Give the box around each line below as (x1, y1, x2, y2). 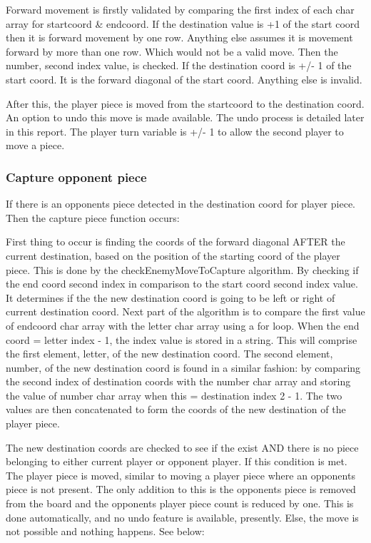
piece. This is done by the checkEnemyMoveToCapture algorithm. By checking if (6, 262, 359, 277)
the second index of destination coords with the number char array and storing (6, 374, 351, 389)
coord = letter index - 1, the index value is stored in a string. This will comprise (6, 332, 357, 347)
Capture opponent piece (6, 168, 147, 186)
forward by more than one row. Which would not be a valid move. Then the (6, 44, 338, 59)
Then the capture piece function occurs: (6, 210, 180, 225)
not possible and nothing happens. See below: (6, 524, 205, 539)
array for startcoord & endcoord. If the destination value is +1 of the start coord (6, 16, 360, 31)
